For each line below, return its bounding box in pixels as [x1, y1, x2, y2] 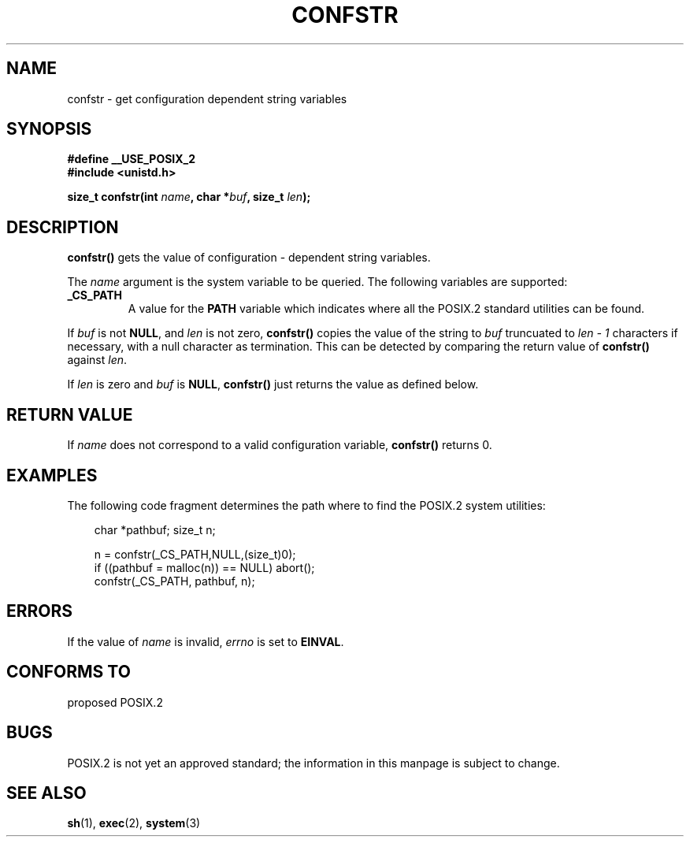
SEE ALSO [6, 782, 87, 803]
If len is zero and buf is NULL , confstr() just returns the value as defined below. [67, 377, 479, 392]
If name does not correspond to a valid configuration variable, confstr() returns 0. [67, 438, 492, 452]
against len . [67, 353, 128, 367]
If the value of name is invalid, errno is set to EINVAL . [67, 634, 344, 648]
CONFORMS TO [6, 662, 131, 682]
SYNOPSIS [6, 119, 92, 139]
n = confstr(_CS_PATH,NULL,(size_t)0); [94, 547, 296, 561]
